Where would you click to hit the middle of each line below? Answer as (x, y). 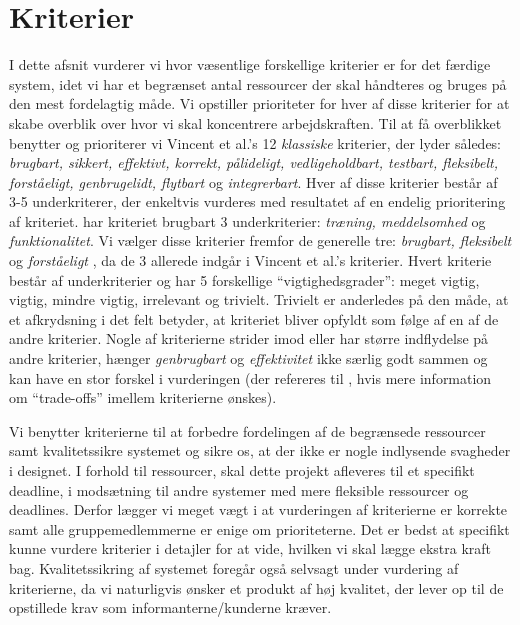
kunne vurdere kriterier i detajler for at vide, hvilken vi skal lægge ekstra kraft (250, 548)
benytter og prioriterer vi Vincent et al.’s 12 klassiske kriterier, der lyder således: (255, 142)
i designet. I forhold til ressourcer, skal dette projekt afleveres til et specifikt (242, 470)
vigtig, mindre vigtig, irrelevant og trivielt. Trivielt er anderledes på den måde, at (259, 299)
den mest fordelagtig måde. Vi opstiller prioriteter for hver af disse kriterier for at (259, 103)
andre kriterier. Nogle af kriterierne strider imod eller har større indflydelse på (249, 338)
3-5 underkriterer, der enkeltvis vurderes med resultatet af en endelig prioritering (257, 201)
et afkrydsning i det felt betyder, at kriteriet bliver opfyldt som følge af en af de (254, 318)
